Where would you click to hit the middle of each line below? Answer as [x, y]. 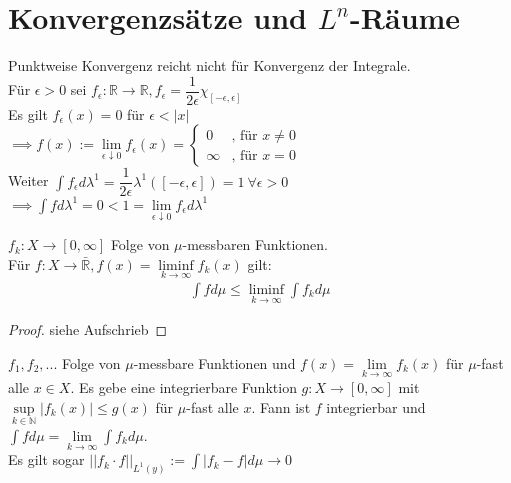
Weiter [28, 180]
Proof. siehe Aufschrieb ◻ [88, 329]
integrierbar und [376, 406]
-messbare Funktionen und [214, 362]
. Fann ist [281, 406]
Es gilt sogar [46, 459]
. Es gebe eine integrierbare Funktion [183, 387]
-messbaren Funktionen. [255, 244]
